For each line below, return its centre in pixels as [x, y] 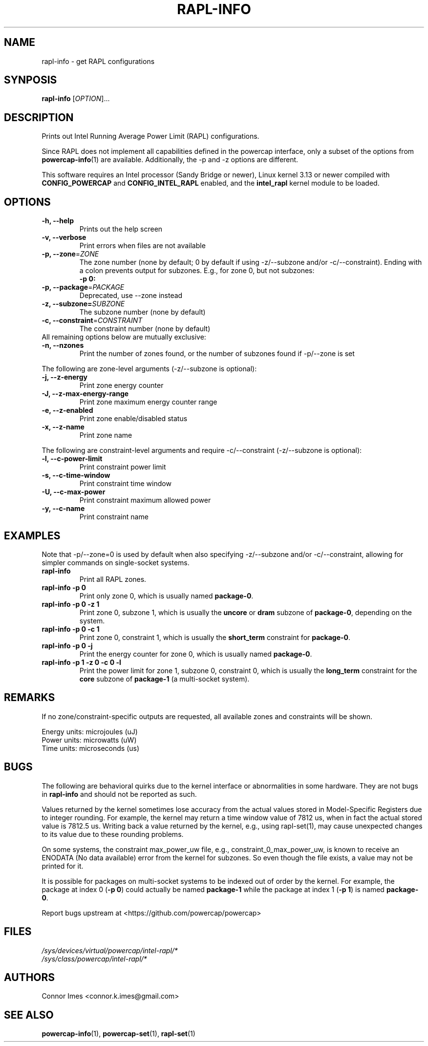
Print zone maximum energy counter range [148, 402]
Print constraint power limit [123, 467]
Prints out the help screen [121, 229]
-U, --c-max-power [74, 492]
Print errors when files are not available [142, 246]
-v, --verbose [64, 237]
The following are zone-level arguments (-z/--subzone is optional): [149, 369]
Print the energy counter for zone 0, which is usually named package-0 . [196, 654]
